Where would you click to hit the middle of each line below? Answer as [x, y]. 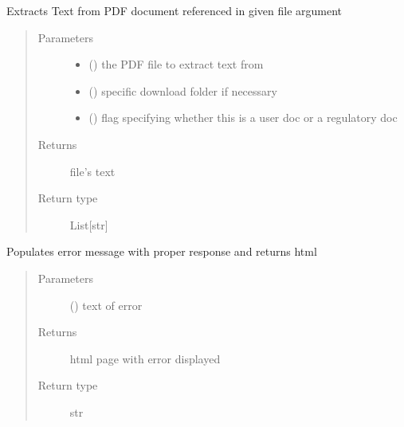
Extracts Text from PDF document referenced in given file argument [175, 10]
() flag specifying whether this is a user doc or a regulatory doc [243, 118]
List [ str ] [89, 224]
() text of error [106, 305]
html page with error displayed [145, 358]
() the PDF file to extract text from [176, 64]
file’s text [92, 171]
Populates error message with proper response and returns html [162, 251]
